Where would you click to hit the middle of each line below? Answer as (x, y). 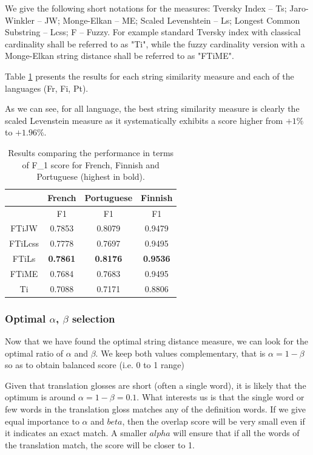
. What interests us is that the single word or (220, 397)
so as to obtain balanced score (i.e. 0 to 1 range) (95, 365)
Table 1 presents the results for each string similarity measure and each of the (150, 76)
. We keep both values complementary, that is (180, 353)
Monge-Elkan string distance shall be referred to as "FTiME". (119, 56)
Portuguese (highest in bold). (91, 176)
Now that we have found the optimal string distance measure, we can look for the (157, 341)
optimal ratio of (34, 353)
